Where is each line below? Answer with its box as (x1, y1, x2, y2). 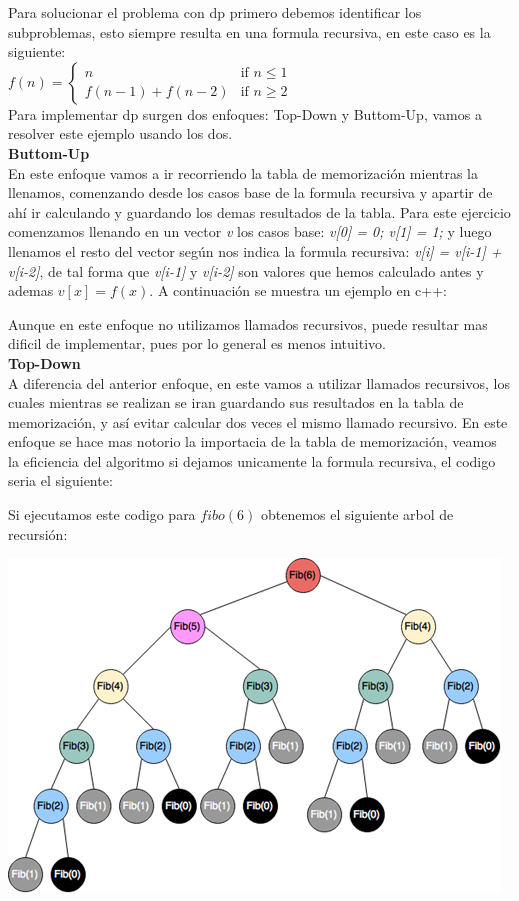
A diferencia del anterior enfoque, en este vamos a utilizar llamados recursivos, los (8, 372, 510, 393)
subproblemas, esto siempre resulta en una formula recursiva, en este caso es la (8, 21, 491, 42)
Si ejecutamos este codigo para (8, 504, 196, 525)
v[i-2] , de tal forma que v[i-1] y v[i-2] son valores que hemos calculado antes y (8, 260, 484, 281)
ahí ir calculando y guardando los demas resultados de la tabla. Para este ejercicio (8, 201, 511, 222)
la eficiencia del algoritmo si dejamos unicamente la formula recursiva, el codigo (8, 450, 496, 471)
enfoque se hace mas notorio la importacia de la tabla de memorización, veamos (8, 431, 497, 452)
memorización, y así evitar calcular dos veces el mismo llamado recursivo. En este (8, 411, 508, 432)
